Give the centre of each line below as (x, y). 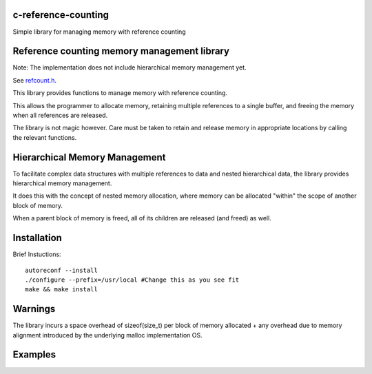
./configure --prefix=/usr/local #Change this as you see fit (132, 280)
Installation (37, 238)
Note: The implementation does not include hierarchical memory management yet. (130, 67)
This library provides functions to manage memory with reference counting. (120, 93)
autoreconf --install (61, 270)
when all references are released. (60, 115)
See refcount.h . (35, 80)
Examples (34, 355)
